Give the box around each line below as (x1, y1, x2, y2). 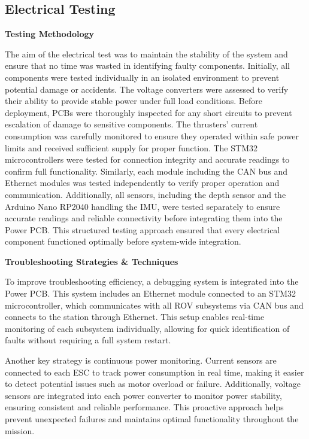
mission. (5, 424, 35, 437)
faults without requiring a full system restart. (5, 334, 171, 346)
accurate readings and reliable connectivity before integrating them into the (5, 212, 283, 224)
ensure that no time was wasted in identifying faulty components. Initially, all (5, 59, 290, 72)
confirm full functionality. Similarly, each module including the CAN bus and (5, 164, 287, 177)
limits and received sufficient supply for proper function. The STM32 (5, 141, 257, 154)
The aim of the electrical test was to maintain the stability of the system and (5, 47, 288, 60)
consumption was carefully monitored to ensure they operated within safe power (5, 129, 299, 142)
